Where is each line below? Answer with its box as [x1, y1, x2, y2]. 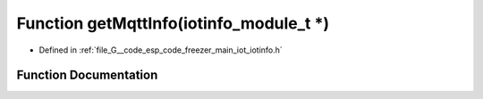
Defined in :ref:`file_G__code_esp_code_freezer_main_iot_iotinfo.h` [38, 45, 284, 55]
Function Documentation [16, 68, 158, 83]
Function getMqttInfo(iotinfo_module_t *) [16, 13, 330, 33]
